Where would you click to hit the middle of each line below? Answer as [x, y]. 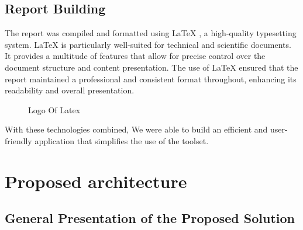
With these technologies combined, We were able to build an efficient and [136, 129]
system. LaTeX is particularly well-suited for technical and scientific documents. [148, 44]
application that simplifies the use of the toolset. [122, 140]
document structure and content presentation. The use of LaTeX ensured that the [151, 67]
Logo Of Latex [54, 109]
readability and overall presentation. [70, 90]
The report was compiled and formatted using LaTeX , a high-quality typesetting [151, 33]
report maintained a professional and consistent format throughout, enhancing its [151, 79]
